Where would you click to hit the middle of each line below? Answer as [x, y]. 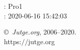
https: [13, 41]
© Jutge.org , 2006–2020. [40, 32]
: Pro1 [13, 6]
